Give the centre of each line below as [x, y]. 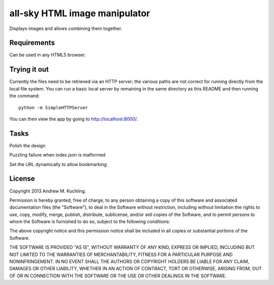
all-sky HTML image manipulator [80, 13]
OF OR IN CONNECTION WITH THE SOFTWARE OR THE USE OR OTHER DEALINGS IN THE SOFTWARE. [118, 276]
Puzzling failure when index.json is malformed [58, 155]
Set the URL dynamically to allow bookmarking [58, 164]
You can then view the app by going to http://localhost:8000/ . [74, 119]
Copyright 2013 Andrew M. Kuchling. [48, 191]
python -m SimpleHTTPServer [53, 107]
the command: [25, 96]
